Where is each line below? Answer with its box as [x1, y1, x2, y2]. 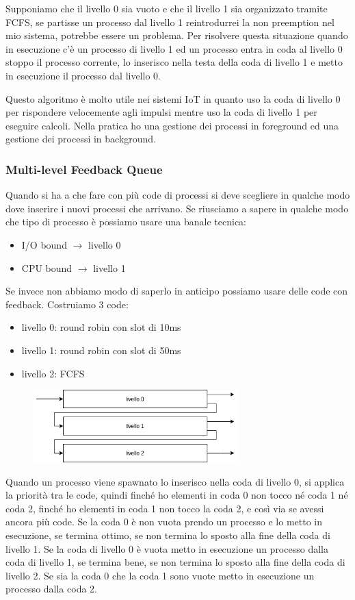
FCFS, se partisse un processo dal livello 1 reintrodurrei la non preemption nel [5, 14, 334, 29]
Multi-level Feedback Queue [5, 160, 163, 177]
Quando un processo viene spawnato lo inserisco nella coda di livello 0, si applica [5, 474, 345, 488]
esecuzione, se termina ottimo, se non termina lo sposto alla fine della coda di [5, 527, 330, 542]
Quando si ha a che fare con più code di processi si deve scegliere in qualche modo [5, 188, 350, 202]
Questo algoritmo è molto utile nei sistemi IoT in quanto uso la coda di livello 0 [5, 91, 341, 105]
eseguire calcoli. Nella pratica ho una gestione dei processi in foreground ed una [5, 118, 339, 132]
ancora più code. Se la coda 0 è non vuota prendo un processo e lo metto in [5, 514, 323, 529]
